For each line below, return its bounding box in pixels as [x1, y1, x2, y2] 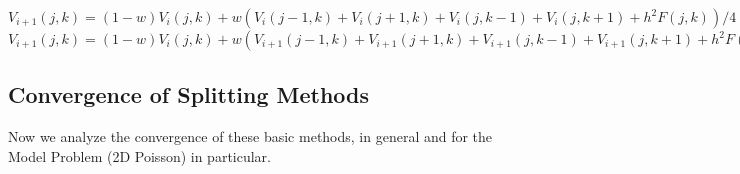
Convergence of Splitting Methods [8, 79, 370, 110]
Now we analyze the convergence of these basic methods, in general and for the [8, 126, 493, 147]
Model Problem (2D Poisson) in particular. [8, 145, 272, 166]
